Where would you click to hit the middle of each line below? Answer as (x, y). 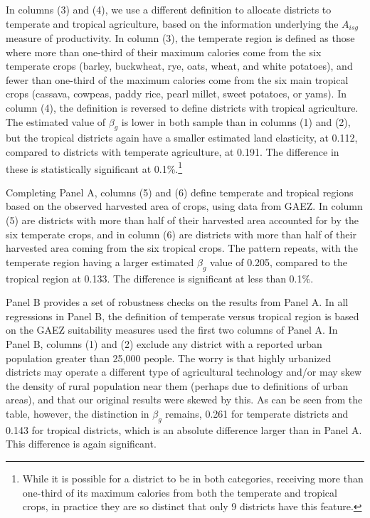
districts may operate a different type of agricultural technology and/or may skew (184, 372)
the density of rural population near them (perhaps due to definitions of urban (177, 385)
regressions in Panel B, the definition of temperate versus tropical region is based (183, 316)
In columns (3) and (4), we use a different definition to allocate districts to (169, 9)
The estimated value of (56, 121)
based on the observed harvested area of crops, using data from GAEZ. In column (184, 206)
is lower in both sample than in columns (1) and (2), (236, 121)
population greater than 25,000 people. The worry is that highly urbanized (169, 358)
